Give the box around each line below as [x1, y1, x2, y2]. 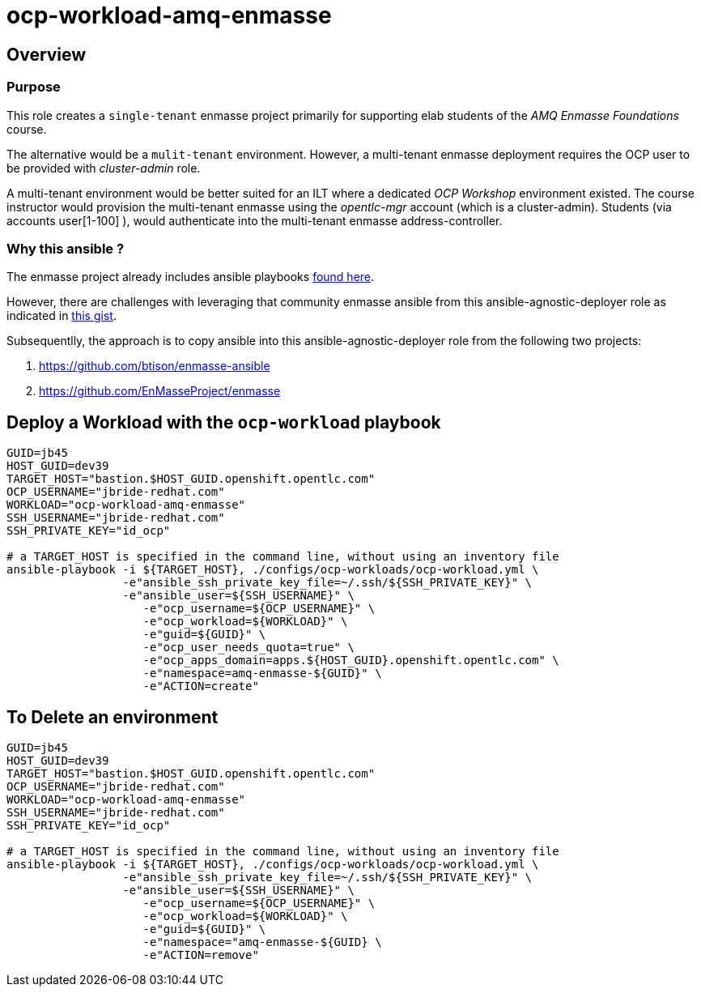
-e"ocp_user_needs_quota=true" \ [142, 641, 355, 654]
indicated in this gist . [6, 309, 117, 323]
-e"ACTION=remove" [142, 948, 259, 961]
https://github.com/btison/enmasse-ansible [39, 359, 270, 373]
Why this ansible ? [6, 240, 125, 257]
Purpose [6, 79, 61, 96]
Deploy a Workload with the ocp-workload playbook [6, 411, 441, 433]
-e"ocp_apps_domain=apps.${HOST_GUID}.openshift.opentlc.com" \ [142, 654, 559, 667]
